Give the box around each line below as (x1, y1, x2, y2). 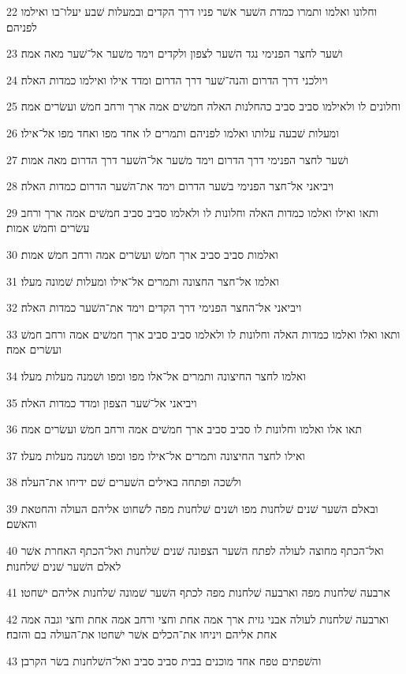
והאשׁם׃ (6, 515, 37, 532)
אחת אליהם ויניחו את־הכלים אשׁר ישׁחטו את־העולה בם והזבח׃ (6, 626, 277, 642)
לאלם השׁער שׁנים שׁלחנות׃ (6, 557, 121, 574)
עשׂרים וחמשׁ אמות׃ (6, 219, 90, 236)
